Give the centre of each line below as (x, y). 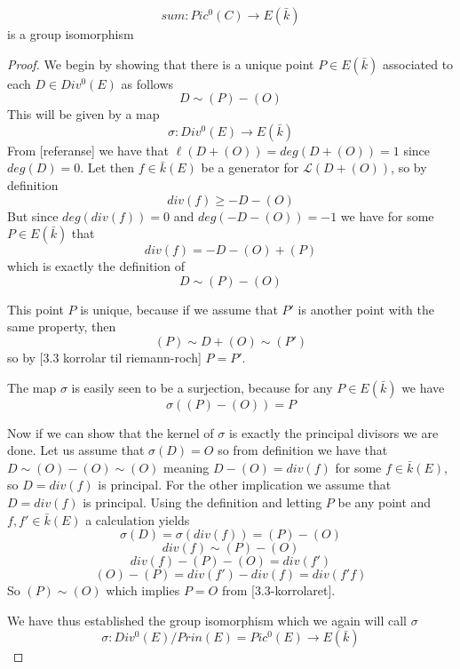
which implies (143, 590)
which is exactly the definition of (96, 266)
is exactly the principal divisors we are (333, 432)
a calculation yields (138, 519)
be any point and (385, 502)
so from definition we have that (303, 450)
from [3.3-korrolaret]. (278, 590)
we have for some (387, 215)
